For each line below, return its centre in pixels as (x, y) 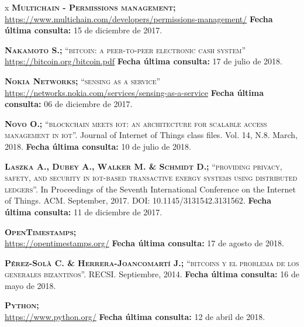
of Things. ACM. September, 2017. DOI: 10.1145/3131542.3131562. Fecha (138, 200)
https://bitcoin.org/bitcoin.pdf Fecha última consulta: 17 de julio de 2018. (144, 61)
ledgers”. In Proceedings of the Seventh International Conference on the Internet (150, 189)
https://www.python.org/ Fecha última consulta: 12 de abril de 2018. (135, 317)
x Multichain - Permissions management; (90, 7)
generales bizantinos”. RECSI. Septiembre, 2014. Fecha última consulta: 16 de (152, 274)
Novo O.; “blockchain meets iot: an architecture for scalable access (136, 123)
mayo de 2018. (30, 285)
